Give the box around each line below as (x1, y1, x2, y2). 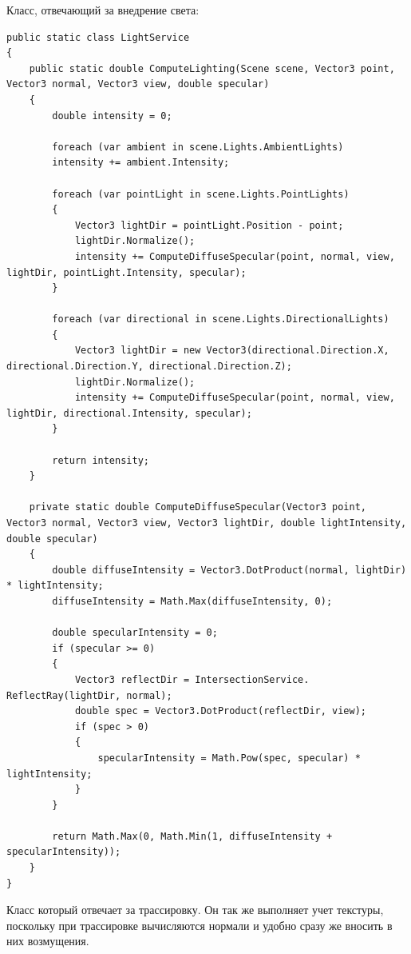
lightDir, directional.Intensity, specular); (6, 407, 252, 419)
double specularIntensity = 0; (52, 627, 218, 639)
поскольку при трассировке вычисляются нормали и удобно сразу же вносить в (6, 916, 393, 933)
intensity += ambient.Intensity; (52, 157, 230, 169)
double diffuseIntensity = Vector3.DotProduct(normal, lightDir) (52, 564, 407, 576)
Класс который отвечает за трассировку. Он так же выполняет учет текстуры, (6, 901, 384, 918)
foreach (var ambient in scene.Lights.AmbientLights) (52, 141, 344, 153)
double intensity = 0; (52, 110, 172, 122)
